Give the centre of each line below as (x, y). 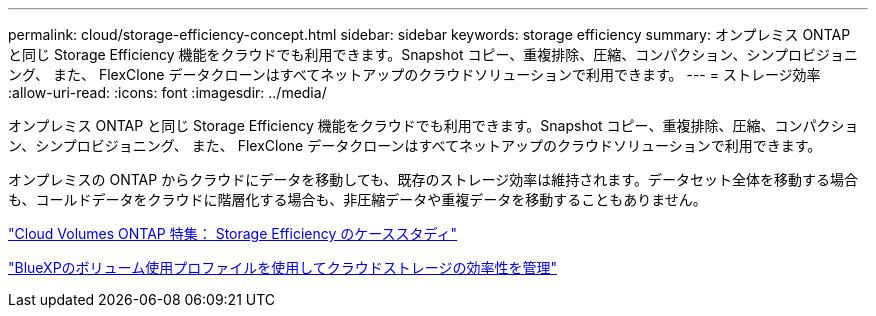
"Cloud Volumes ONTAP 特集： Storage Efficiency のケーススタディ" (233, 233)
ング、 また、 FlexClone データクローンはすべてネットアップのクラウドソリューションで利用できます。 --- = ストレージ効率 (414, 74)
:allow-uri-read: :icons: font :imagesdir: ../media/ (167, 92)
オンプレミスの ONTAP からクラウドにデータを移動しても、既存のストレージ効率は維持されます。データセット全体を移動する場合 (433, 179)
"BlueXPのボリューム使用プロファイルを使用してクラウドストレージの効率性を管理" (283, 267)
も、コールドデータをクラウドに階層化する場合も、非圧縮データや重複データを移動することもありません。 (357, 199)
